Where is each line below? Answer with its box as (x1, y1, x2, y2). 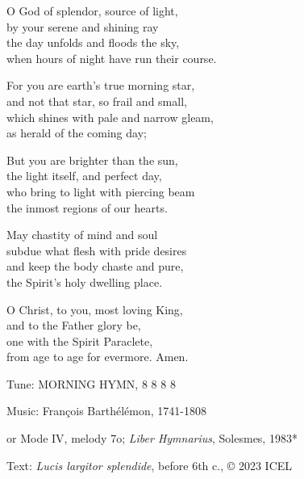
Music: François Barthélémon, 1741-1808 (6, 402, 206, 419)
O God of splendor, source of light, (6, 2, 178, 19)
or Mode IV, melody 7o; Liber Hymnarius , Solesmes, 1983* (6, 430, 298, 447)
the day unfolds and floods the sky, (6, 34, 180, 51)
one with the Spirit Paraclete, (6, 332, 153, 349)
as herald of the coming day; (6, 124, 147, 141)
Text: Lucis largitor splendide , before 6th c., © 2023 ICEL (6, 456, 293, 473)
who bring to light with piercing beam (6, 183, 195, 200)
